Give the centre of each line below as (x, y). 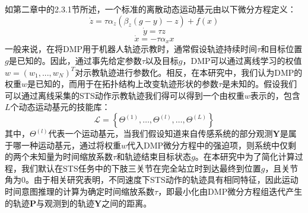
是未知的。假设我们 (260, 84)
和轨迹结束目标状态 (154, 156)
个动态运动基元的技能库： (60, 107)
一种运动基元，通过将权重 (71, 145)
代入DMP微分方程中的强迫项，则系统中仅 (208, 145)
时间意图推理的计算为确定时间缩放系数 (80, 191)
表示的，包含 (275, 95)
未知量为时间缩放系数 (71, 156)
